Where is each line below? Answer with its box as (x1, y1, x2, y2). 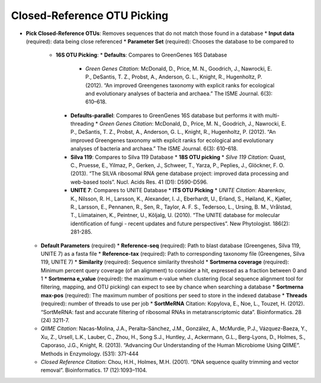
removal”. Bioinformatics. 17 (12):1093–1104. (40, 366, 147, 374)
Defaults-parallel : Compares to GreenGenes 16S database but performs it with (70, 112, 264, 119)
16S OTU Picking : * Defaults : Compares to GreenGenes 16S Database (55, 51, 227, 59)
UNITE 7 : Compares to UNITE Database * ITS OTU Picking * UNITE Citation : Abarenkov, (70, 187, 286, 194)
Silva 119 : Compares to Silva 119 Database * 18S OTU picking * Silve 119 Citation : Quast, (70, 153, 287, 161)
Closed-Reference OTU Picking (11, 9, 169, 22)
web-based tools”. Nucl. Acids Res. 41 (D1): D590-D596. (70, 178, 208, 186)
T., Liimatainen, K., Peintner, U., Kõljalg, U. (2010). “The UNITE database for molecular (70, 212, 281, 219)
